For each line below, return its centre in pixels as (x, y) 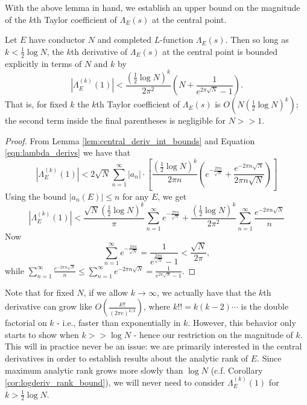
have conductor (57, 40)
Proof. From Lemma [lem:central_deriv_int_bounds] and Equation (130, 140)
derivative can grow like (49, 306)
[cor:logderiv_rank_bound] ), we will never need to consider (115, 382)
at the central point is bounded (220, 51)
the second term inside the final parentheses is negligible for (116, 120)
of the (16, 19)
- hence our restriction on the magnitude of (213, 334)
